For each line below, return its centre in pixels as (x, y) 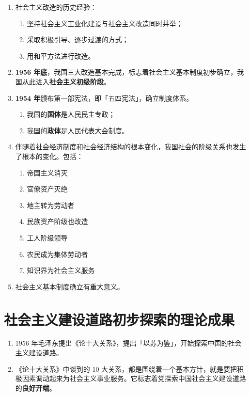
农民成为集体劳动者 (57, 254)
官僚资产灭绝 (47, 189)
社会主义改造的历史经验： (56, 7)
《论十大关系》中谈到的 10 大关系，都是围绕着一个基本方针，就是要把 (126, 369)
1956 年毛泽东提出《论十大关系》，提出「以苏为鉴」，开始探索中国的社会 (128, 343)
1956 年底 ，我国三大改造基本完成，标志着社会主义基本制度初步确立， (126, 72)
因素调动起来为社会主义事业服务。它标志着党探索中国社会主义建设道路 (134, 378)
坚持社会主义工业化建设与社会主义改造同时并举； (105, 23)
